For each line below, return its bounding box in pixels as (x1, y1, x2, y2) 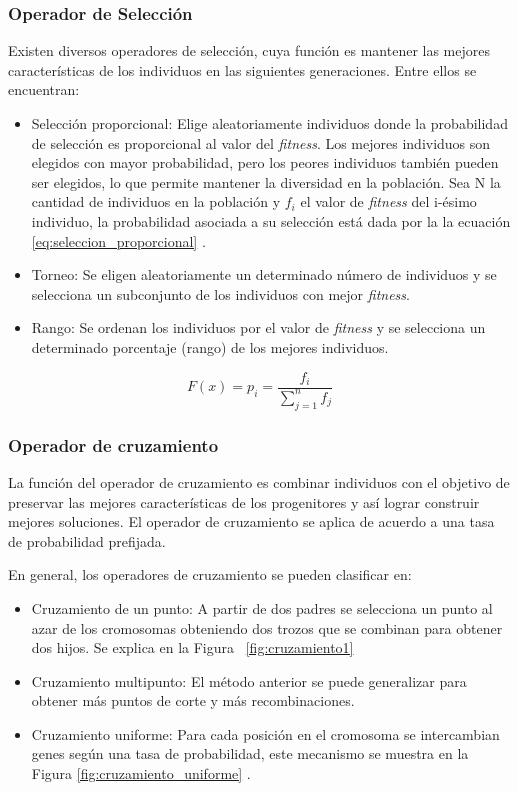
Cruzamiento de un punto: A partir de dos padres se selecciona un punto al (31, 597, 493, 618)
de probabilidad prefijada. (8, 530, 166, 551)
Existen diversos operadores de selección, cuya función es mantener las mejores (8, 40, 491, 61)
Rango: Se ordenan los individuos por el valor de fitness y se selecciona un (31, 317, 486, 338)
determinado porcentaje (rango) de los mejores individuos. (31, 336, 389, 357)
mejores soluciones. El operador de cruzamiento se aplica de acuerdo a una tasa (8, 511, 495, 532)
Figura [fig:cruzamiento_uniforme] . (31, 763, 251, 784)
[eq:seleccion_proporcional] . (31, 230, 206, 251)
